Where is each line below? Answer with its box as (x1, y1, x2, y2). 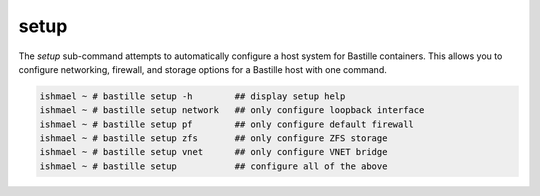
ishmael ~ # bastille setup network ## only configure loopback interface (39, 105, 425, 116)
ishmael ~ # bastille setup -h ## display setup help (39, 90, 346, 102)
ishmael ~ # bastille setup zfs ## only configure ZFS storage (39, 133, 388, 144)
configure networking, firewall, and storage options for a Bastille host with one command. (18, 63, 387, 75)
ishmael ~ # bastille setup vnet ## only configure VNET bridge (39, 146, 388, 158)
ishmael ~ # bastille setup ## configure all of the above (39, 160, 388, 172)
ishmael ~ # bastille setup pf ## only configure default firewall (39, 118, 415, 130)
